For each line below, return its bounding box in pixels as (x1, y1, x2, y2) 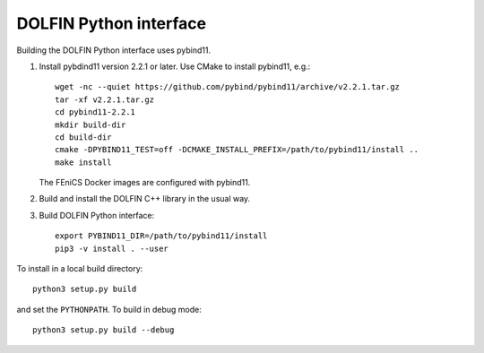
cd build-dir (55, 132, 112, 142)
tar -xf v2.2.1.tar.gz (55, 94, 155, 105)
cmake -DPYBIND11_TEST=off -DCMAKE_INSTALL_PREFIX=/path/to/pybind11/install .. (55, 144, 419, 155)
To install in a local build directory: (16, 263, 143, 274)
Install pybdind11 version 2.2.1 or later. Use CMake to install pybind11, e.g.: (39, 61, 311, 72)
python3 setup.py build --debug (32, 325, 175, 335)
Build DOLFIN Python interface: (39, 210, 155, 220)
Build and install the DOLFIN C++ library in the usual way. (39, 194, 251, 204)
